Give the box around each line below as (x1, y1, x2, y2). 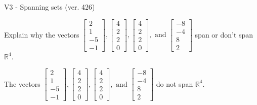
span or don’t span (195, 29, 253, 40)
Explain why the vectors (4, 29, 79, 40)
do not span (156, 78, 193, 89)
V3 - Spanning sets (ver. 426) (4, 2, 95, 12)
